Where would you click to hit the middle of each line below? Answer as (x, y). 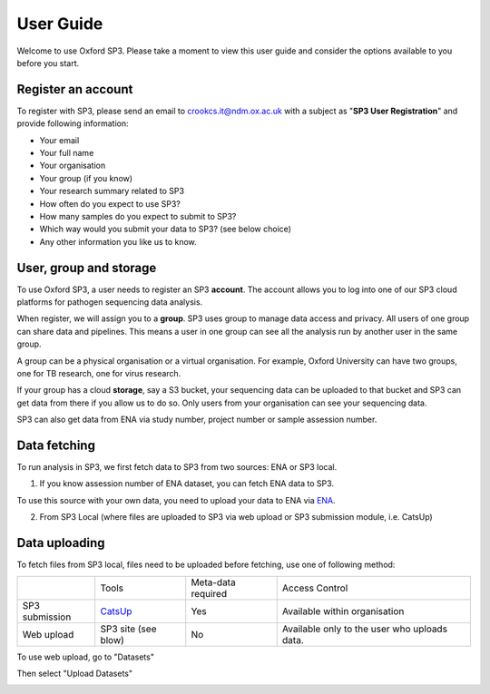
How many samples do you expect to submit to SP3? (138, 216)
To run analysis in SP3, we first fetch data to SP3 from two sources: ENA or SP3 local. (177, 467)
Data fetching (56, 445)
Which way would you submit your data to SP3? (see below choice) (166, 229)
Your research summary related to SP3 (112, 191)
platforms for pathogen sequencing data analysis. (110, 302)
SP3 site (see (128, 629)
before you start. (48, 63)
